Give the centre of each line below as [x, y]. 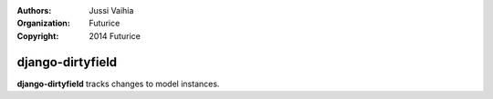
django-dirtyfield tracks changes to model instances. [118, 84]
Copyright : [38, 35]
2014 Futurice [115, 35]
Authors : [34, 10]
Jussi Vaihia [111, 10]
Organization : [43, 24]
